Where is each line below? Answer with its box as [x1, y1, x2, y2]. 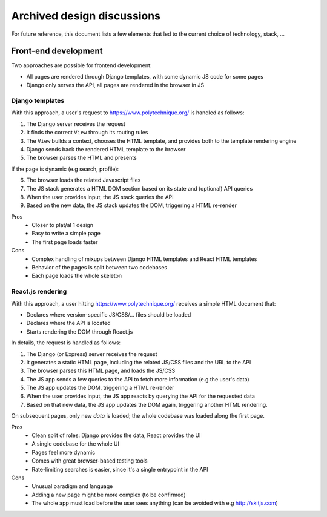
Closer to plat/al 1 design [31, 222, 94, 229]
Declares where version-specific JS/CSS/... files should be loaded [26, 311, 191, 318]
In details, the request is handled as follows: [11, 339, 121, 346]
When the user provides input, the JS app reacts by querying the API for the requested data [26, 392, 256, 400]
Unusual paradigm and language [31, 482, 113, 490]
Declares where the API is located [26, 320, 111, 327]
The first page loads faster [31, 238, 98, 245]
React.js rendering [11, 288, 67, 296]
